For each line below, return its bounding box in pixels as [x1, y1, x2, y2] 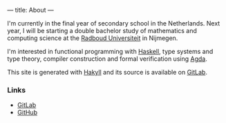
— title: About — [7, 6, 54, 14]
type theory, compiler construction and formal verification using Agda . [7, 55, 207, 63]
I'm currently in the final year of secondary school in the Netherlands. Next [7, 19, 220, 27]
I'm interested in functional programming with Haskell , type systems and [7, 48, 214, 55]
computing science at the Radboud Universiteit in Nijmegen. [7, 34, 178, 42]
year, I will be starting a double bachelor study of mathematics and [7, 27, 197, 35]
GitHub [17, 108, 38, 117]
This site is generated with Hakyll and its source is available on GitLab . [7, 68, 207, 76]
